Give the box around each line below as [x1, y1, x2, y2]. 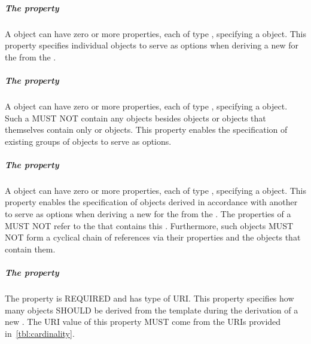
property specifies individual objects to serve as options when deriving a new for [5, 39, 299, 51]
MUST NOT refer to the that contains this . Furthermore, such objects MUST [5, 219, 294, 232]
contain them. [5, 242, 56, 255]
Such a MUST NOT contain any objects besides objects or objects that [5, 111, 266, 124]
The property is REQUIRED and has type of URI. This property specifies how [5, 291, 294, 304]
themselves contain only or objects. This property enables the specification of [5, 123, 288, 136]
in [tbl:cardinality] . [5, 327, 75, 339]
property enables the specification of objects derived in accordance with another [5, 196, 298, 208]
